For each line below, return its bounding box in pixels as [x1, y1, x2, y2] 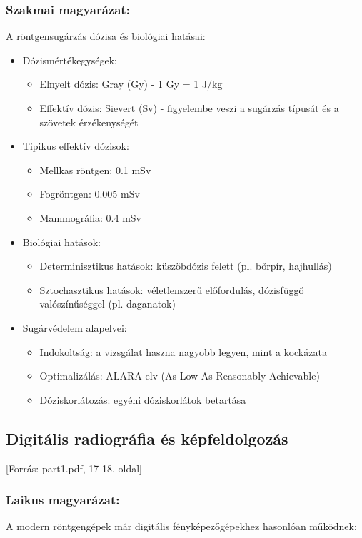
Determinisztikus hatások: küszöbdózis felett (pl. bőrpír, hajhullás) [39, 258, 332, 273]
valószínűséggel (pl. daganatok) [39, 296, 176, 311]
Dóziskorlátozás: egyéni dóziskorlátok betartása [39, 392, 246, 407]
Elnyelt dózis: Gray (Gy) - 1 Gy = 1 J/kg [39, 76, 223, 91]
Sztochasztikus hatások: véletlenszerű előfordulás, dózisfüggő [39, 282, 304, 297]
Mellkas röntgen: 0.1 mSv [39, 162, 151, 177]
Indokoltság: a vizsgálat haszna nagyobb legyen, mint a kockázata [39, 344, 327, 359]
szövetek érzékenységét [39, 114, 139, 129]
